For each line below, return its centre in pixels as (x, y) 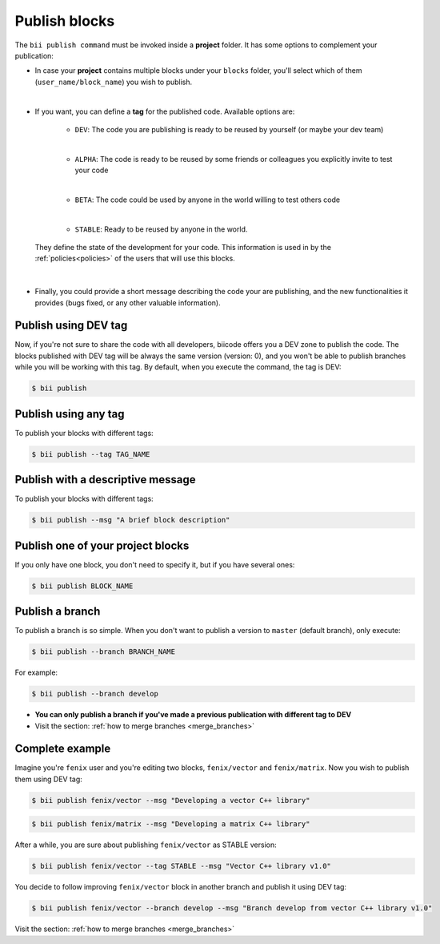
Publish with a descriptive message (105, 480)
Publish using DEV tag (71, 326)
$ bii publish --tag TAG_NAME (91, 454)
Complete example (63, 749)
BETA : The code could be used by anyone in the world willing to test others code (207, 200)
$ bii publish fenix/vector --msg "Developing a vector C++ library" (171, 800)
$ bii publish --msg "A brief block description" (131, 520)
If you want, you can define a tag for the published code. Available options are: (165, 111)
